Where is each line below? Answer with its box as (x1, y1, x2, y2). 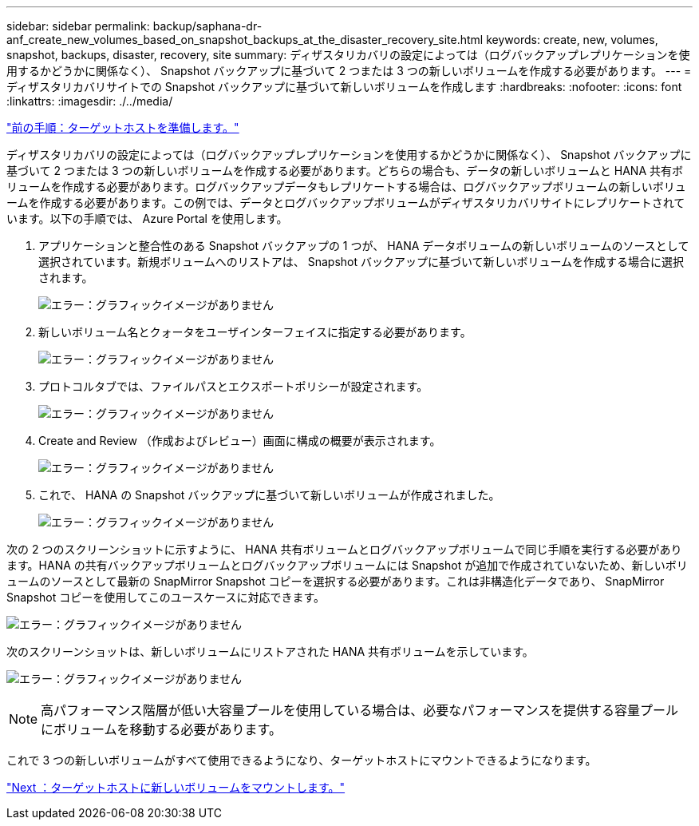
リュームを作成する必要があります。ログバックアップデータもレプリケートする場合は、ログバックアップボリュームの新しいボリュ (6, 180, 686, 193)
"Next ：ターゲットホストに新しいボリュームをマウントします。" (6, 780, 346, 794)
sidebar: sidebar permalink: (6, 19, 150, 33)
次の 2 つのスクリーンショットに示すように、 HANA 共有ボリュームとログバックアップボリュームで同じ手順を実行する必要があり (6, 542, 682, 556)
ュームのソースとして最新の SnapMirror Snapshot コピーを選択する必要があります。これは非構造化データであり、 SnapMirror (6, 574, 665, 588)
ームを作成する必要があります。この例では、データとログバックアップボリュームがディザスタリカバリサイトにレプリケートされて (6, 196, 685, 209)
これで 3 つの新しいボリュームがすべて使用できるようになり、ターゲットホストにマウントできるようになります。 (6, 753, 597, 767)
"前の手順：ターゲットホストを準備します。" (6, 121, 239, 134)
